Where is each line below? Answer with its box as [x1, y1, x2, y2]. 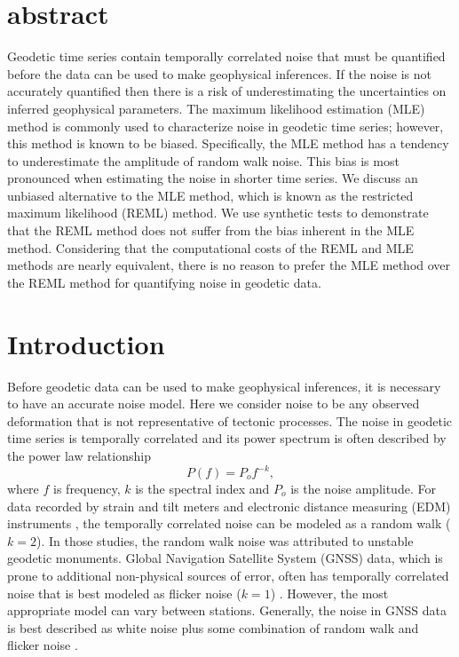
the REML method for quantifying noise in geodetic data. [7, 273, 321, 291]
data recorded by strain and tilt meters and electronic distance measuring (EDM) [7, 496, 451, 515]
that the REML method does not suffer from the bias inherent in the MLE [7, 221, 415, 240]
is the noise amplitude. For [290, 479, 436, 498]
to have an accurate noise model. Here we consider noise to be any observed [7, 394, 420, 413]
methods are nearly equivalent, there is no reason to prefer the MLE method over [7, 256, 451, 274]
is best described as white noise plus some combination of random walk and [7, 618, 419, 637]
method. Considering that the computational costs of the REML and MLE [7, 238, 414, 257]
